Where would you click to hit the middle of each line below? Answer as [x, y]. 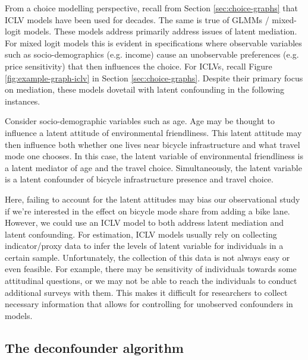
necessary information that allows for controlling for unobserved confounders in [149, 304]
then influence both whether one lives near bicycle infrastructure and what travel [153, 144]
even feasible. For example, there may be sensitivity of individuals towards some [151, 269]
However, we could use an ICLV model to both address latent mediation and [144, 222]
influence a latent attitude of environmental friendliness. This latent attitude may [153, 132]
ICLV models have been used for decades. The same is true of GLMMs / [137, 19]
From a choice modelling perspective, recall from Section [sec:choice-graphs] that [151, 8]
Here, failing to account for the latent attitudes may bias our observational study [153, 199]
